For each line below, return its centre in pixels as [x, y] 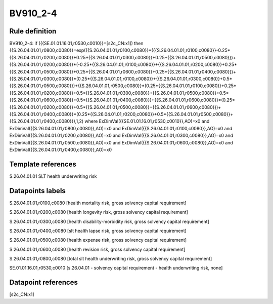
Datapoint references [44, 282]
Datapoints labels [37, 191]
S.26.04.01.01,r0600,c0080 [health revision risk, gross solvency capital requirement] [97, 249]
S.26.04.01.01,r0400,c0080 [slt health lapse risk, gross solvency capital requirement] [98, 231]
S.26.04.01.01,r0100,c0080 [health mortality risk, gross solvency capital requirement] [98, 203]
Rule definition [33, 31]
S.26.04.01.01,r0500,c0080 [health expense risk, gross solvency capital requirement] [98, 240]
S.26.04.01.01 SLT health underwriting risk [53, 176]
